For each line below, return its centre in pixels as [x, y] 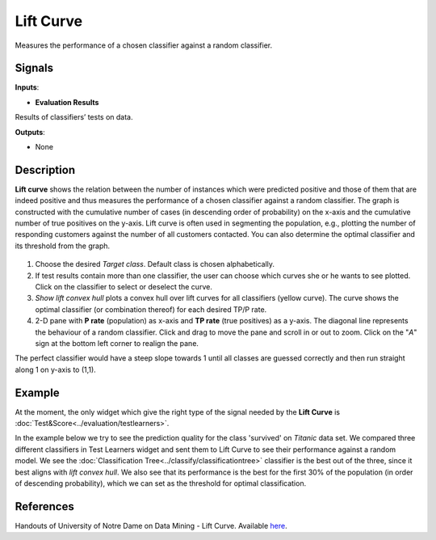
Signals [34, 68]
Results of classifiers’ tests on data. [74, 117]
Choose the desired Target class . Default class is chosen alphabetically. [155, 264]
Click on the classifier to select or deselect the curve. [124, 287]
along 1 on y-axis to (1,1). [55, 369]
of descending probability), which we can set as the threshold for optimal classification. [161, 483]
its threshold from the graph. [63, 246]
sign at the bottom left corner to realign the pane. [117, 343]
